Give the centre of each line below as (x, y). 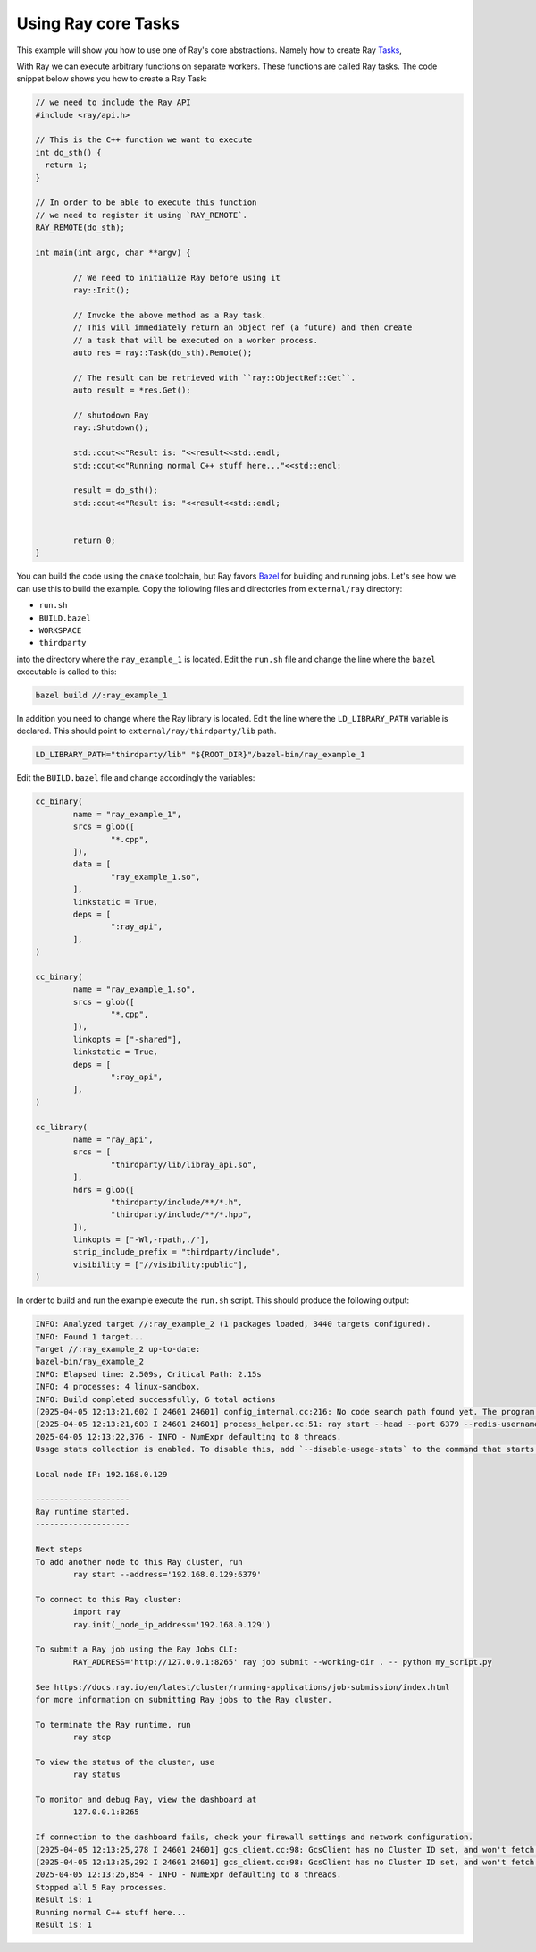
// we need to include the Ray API (113, 102)
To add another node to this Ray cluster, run (139, 1562)
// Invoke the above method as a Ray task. (170, 315)
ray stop (92, 1737)
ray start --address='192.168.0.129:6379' (167, 1575)
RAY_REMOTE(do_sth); (80, 228)
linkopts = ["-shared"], (127, 1039)
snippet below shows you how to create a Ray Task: (112, 79)
